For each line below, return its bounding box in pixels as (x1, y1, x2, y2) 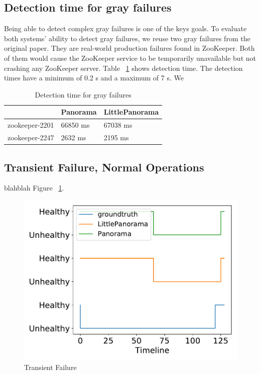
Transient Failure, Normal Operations (4, 159, 204, 174)
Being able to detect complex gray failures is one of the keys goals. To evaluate (4, 23, 247, 34)
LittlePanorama (103, 107, 159, 117)
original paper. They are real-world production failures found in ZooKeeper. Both (4, 43, 255, 53)
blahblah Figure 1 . (4, 182, 64, 193)
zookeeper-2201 (8, 120, 54, 130)
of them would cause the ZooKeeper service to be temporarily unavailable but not (4, 52, 256, 63)
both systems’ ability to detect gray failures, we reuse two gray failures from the (4, 33, 250, 43)
